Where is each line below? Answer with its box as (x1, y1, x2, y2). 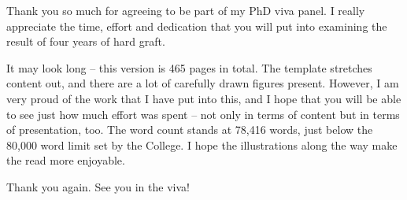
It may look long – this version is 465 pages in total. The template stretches (6, 59, 372, 76)
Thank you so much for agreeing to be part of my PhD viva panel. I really (6, 2, 365, 18)
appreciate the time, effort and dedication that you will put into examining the (6, 17, 387, 34)
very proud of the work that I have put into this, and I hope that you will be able (6, 90, 401, 106)
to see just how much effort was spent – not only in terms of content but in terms (6, 106, 400, 122)
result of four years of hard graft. (6, 33, 165, 50)
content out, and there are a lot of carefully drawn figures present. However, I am (6, 75, 399, 91)
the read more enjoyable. (6, 152, 125, 169)
